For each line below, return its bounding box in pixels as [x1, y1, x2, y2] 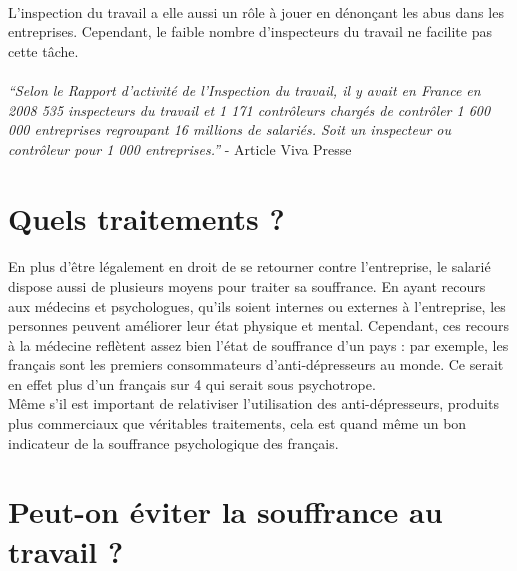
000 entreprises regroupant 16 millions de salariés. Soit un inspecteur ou [8, 119, 452, 140]
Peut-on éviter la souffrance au [8, 491, 443, 532]
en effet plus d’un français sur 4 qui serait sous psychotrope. [8, 373, 376, 394]
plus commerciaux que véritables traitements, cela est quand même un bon [8, 413, 467, 434]
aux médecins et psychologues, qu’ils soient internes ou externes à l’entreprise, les [8, 295, 506, 316]
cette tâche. [8, 40, 79, 61]
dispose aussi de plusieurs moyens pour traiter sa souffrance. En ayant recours [8, 275, 486, 296]
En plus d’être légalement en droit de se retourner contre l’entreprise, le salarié [8, 256, 491, 277]
